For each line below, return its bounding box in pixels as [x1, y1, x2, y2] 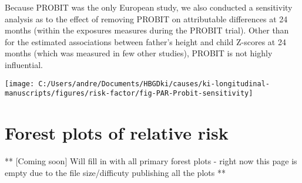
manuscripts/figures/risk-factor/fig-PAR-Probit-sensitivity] [5, 89, 253, 98]
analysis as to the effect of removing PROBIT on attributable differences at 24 [5, 12, 288, 25]
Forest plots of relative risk [5, 121, 229, 145]
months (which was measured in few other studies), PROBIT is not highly [5, 47, 273, 59]
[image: [5, 79, 35, 88]
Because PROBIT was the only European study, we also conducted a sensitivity [5, 1, 293, 13]
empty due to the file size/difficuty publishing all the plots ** [5, 166, 226, 178]
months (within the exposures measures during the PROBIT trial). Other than [5, 24, 289, 36]
